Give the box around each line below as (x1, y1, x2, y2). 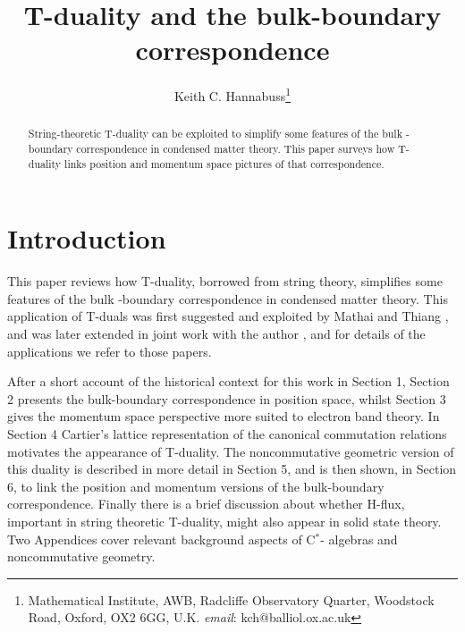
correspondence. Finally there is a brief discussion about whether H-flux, (7, 494, 405, 513)
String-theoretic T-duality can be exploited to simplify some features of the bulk (28, 126, 402, 141)
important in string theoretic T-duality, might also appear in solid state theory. (7, 511, 442, 530)
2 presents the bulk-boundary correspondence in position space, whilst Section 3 (7, 389, 446, 408)
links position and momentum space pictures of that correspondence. (64, 156, 385, 171)
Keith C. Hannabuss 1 (173, 84, 292, 105)
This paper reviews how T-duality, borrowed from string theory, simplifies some (7, 272, 443, 291)
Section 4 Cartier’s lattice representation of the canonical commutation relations (7, 425, 447, 443)
